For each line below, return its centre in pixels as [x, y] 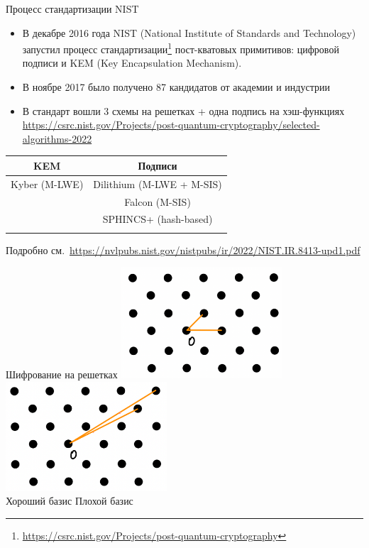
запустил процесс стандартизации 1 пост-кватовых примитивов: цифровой [181, 48]
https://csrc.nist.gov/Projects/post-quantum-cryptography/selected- [171, 125]
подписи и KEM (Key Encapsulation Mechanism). [132, 63]
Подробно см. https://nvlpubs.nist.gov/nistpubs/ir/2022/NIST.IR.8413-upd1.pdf [183, 250]
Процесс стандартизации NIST [72, 9]
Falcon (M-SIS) [158, 201]
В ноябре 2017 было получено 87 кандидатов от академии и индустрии [176, 87]
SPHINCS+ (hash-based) [158, 219]
